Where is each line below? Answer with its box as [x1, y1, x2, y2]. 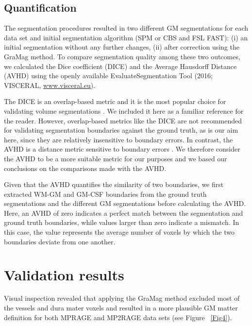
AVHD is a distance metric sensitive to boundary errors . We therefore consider [4, 144, 240, 154]
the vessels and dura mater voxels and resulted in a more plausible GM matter [4, 302, 238, 312]
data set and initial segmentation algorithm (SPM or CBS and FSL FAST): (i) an [4, 32, 248, 42]
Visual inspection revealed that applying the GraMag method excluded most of [4, 293, 240, 303]
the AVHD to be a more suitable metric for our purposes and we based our [4, 153, 227, 163]
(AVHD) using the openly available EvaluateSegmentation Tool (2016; [4, 70, 213, 81]
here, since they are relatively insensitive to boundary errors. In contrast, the [4, 134, 233, 144]
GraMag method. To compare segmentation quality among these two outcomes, [4, 51, 240, 61]
